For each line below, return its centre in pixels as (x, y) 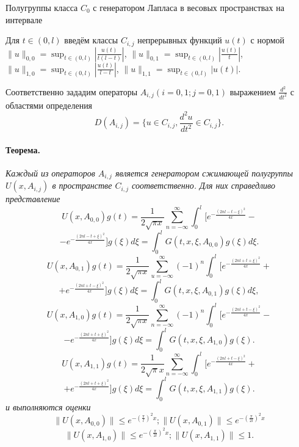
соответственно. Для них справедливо (204, 185)
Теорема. (23, 149)
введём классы (91, 40)
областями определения (49, 105)
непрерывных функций (180, 40)
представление (33, 199)
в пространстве (82, 185)
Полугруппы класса (42, 7)
